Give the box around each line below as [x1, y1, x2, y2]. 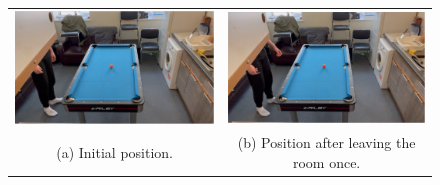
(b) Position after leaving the [237, 132, 416, 153]
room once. [292, 151, 361, 172]
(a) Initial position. [56, 142, 173, 163]
